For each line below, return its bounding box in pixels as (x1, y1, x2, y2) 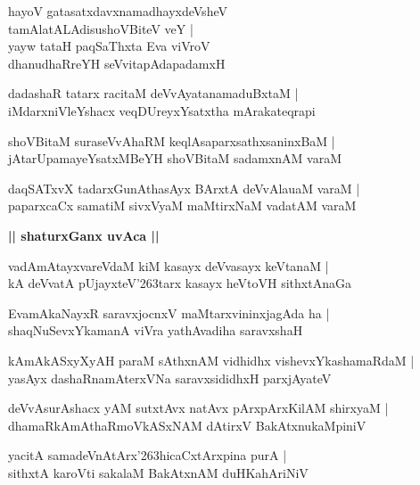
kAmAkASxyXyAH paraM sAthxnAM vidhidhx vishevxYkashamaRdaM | (8, 350, 415, 369)
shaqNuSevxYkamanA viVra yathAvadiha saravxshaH (8, 321, 303, 340)
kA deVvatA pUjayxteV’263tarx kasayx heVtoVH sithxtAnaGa (8, 274, 351, 292)
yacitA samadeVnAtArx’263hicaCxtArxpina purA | (8, 446, 287, 464)
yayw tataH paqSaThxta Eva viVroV (8, 37, 210, 55)
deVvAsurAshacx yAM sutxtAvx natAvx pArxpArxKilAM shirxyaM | (8, 399, 389, 417)
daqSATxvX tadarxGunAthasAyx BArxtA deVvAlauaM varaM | (8, 178, 360, 197)
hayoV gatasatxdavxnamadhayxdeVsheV (8, 2, 227, 20)
